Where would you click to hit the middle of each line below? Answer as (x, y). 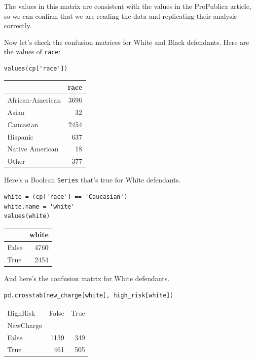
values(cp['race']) (36, 69)
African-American (34, 99)
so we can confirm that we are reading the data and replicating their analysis (121, 16)
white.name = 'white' (39, 206)
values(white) (27, 216)
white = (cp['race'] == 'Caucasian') (66, 197)
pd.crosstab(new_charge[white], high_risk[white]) (89, 295)
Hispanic (20, 136)
